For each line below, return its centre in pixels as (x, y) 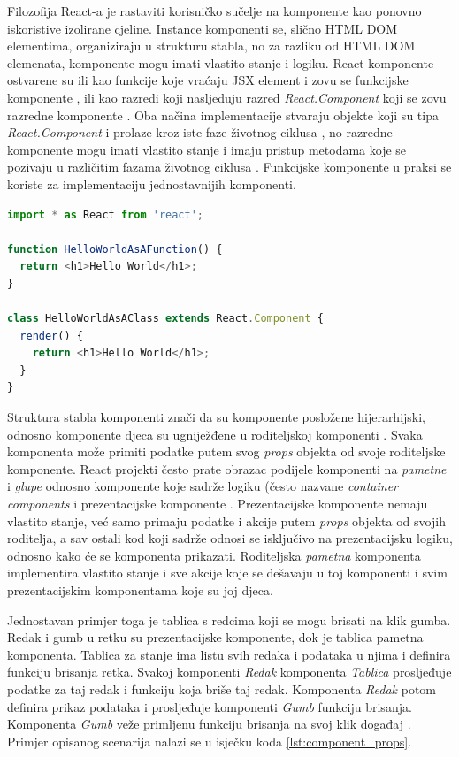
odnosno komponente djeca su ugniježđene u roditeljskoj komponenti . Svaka (215, 434)
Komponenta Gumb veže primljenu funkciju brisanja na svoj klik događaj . (209, 724)
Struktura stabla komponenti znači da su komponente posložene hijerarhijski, (217, 417)
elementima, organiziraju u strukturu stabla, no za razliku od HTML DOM (211, 46)
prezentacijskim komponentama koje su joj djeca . (140, 590)
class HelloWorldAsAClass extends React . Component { (165, 319)
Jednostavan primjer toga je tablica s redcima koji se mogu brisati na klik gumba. (229, 619)
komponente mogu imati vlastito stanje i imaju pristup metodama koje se (207, 149)
